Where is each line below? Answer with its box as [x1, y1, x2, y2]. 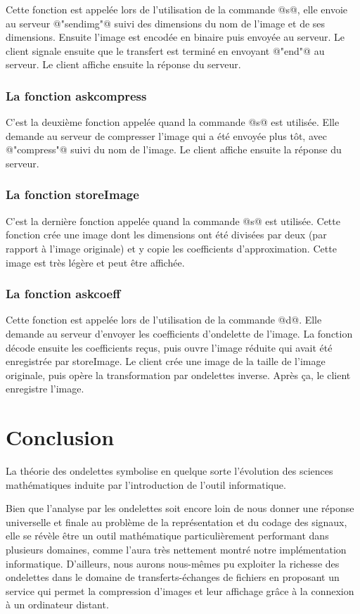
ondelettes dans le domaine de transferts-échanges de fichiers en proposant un [6, 570, 340, 584]
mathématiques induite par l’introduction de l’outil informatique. [6, 477, 286, 492]
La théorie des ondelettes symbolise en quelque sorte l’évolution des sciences [6, 463, 333, 478]
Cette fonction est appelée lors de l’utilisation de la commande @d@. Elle [6, 312, 322, 327]
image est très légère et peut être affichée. [6, 255, 185, 269]
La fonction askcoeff [6, 285, 121, 302]
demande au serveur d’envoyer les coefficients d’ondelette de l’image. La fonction [6, 326, 353, 340]
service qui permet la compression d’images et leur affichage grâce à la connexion [6, 583, 354, 598]
